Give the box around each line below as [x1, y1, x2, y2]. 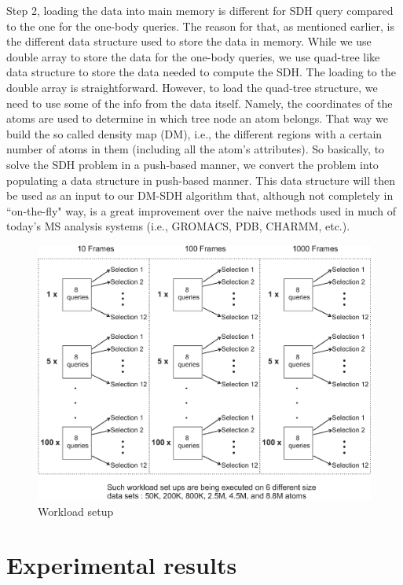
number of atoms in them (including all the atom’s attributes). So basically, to [6, 141, 385, 157]
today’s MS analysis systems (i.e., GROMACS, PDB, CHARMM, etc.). [6, 218, 350, 234]
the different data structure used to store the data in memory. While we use [6, 33, 372, 50]
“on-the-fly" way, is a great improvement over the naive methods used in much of [6, 202, 396, 219]
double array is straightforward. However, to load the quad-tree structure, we [6, 79, 378, 95]
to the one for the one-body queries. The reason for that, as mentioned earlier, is [6, 17, 395, 34]
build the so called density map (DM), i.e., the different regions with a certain [6, 125, 383, 142]
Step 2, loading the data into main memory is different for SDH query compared [6, 2, 394, 18]
